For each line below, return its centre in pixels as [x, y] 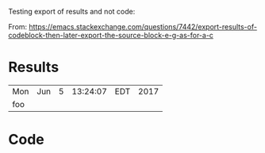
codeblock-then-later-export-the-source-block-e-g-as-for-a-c [111, 35]
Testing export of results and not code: [72, 11]
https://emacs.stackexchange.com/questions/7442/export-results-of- [143, 27]
